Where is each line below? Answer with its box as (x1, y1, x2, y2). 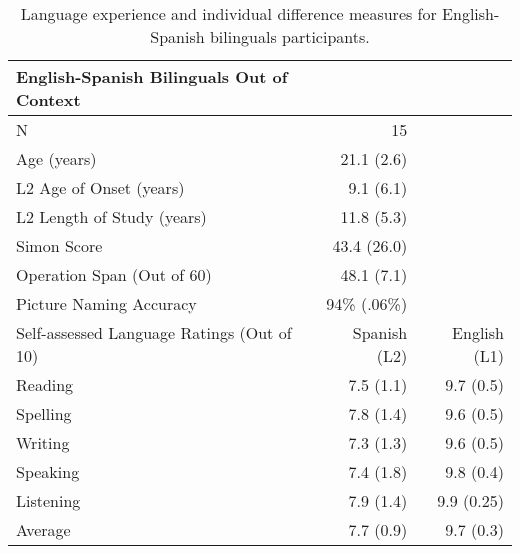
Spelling (16, 402, 72, 425)
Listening (16, 489, 81, 512)
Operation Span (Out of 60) (16, 263, 212, 286)
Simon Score (16, 234, 103, 257)
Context (16, 88, 81, 111)
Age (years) (16, 147, 97, 170)
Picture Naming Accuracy (16, 292, 197, 315)
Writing (16, 431, 70, 454)
